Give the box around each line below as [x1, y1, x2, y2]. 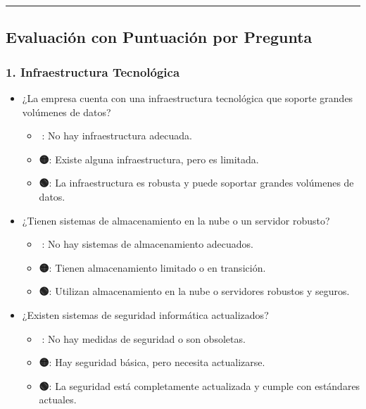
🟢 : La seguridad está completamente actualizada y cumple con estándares [39, 378, 360, 393]
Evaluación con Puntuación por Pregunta [6, 26, 313, 48]
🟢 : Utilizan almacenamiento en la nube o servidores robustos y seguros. [39, 284, 350, 298]
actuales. [39, 392, 77, 407]
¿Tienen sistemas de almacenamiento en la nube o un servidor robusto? [22, 213, 330, 227]
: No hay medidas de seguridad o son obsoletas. [42, 331, 246, 346]
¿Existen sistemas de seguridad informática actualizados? [22, 307, 269, 322]
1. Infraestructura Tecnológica [6, 63, 180, 80]
